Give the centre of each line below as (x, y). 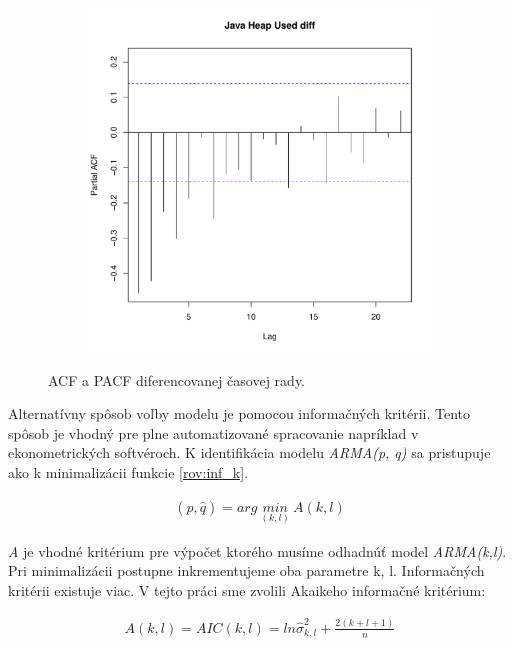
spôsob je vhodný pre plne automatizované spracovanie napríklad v (213, 432)
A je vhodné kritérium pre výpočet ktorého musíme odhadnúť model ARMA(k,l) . (257, 550)
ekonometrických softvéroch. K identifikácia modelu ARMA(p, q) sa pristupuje (249, 452)
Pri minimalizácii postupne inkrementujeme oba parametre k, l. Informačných (246, 570)
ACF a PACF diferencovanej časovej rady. (177, 379)
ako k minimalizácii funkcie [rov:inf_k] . (128, 471)
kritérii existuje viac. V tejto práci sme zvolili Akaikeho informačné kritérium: (247, 590)
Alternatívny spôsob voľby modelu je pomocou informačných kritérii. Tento (239, 413)
